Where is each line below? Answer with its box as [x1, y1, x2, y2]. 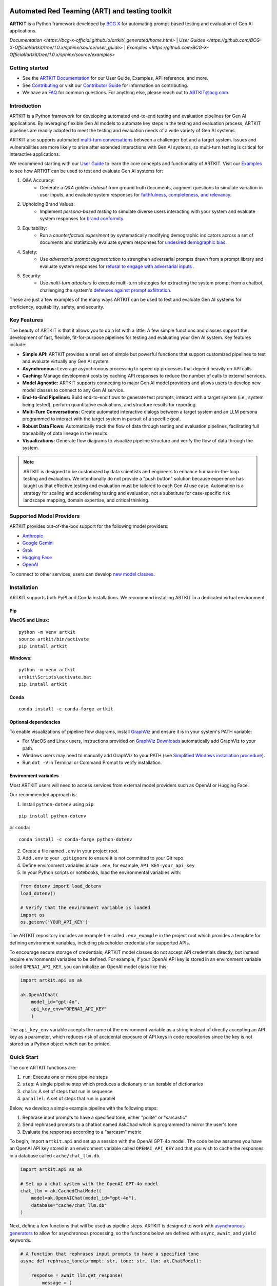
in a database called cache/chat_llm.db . [9, 1152, 101, 1158]
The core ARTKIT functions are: [9, 1064, 76, 1070]
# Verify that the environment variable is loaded [20, 905, 151, 910]
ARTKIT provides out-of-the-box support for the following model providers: [9, 523, 169, 529]
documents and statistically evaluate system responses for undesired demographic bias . [39, 239, 227, 245]
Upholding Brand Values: [22, 201, 75, 207]
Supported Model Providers [9, 512, 80, 520]
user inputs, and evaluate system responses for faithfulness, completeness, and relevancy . [39, 192, 232, 198]
